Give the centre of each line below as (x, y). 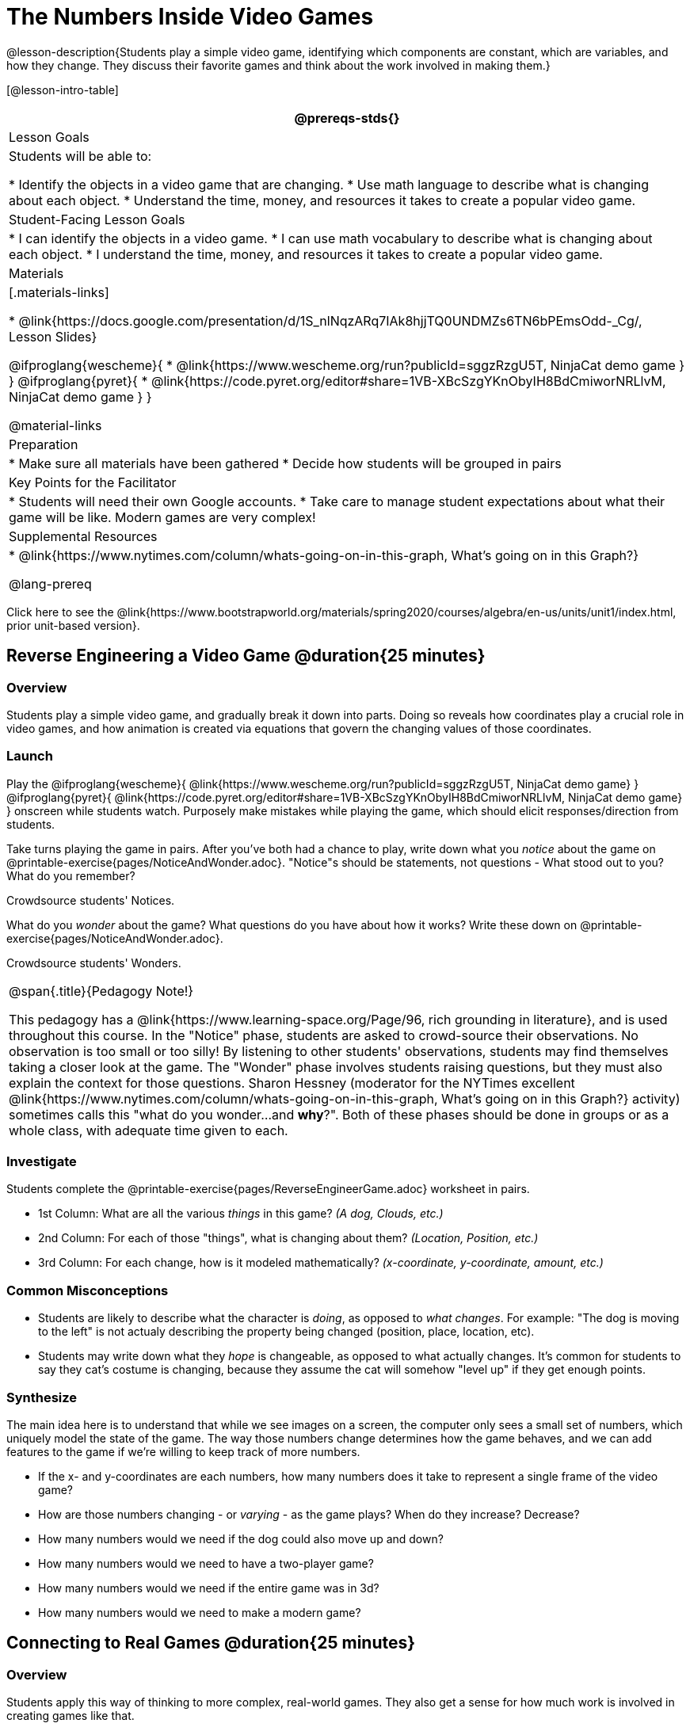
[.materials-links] (59, 292)
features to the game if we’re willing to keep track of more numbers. (183, 1451)
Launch (30, 756)
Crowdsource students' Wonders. (94, 963)
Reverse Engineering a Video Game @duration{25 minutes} (246, 656)
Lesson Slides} (53, 336)
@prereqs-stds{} (347, 118)
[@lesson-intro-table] (63, 90)
